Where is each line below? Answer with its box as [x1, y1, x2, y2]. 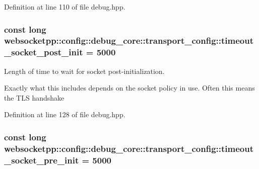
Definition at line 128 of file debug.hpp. [4, 109, 125, 120]
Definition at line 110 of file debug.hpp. [4, 2, 125, 12]
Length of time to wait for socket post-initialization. [4, 65, 165, 76]
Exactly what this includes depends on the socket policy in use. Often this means [4, 82, 255, 93]
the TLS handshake [4, 92, 64, 103]
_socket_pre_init [4, 153, 79, 166]
